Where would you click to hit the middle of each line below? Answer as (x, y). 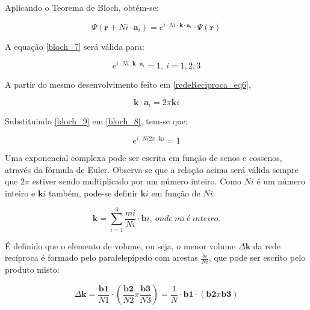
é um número (281, 181)
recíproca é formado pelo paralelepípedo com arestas (101, 257)
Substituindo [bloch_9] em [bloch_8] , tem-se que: (96, 121)
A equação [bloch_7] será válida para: (75, 46)
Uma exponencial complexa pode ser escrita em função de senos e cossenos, (144, 158)
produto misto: (32, 269)
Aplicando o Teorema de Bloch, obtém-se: (82, 7)
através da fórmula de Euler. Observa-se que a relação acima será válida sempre (152, 169)
